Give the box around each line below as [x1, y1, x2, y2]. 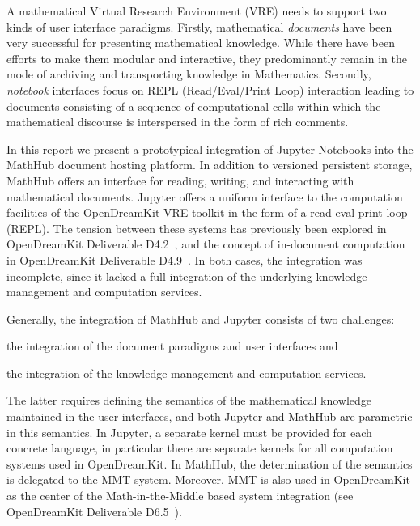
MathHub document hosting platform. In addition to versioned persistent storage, [6, 156, 413, 173]
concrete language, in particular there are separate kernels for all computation [6, 439, 393, 456]
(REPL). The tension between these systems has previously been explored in [6, 219, 387, 236]
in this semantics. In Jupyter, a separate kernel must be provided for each [6, 423, 372, 440]
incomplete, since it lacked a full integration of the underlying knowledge [6, 267, 367, 284]
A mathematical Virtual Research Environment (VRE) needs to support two [6, 2, 387, 19]
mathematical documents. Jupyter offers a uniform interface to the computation [6, 188, 403, 205]
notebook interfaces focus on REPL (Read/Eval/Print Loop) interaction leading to [6, 81, 414, 98]
